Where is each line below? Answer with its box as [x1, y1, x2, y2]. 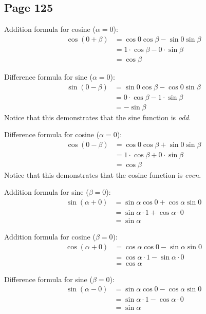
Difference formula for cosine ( [4, 129, 100, 140]
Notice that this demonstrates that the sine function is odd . [4, 112, 191, 122]
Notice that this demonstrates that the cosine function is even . [4, 169, 201, 180]
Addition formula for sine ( [4, 187, 89, 197]
